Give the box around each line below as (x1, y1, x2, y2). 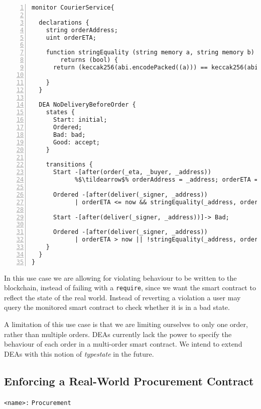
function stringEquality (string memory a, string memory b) (46, 49, 254, 56)
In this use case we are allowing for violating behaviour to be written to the (4, 272, 237, 283)
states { (46, 109, 75, 116)
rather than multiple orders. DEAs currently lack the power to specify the (4, 329, 232, 339)
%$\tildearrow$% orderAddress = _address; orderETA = (74, 176, 258, 184)
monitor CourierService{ (32, 4, 114, 11)
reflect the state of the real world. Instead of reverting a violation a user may (4, 292, 241, 302)
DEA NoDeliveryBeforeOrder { (39, 101, 136, 109)
